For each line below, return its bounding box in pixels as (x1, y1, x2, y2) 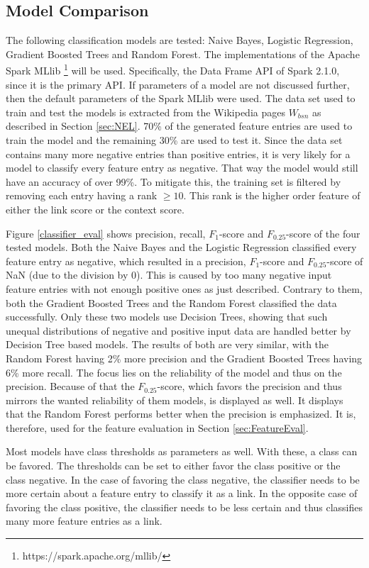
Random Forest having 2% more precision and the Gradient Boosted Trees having (6, 350, 363, 365)
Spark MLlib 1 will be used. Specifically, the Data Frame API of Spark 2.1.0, (6, 61, 340, 78)
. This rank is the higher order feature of (183, 188, 360, 203)
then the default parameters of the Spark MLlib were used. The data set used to (6, 91, 356, 106)
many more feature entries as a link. (6, 513, 163, 528)
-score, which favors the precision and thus (157, 379, 342, 394)
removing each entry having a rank (6, 188, 158, 203)
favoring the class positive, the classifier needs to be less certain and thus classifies (6, 499, 363, 514)
